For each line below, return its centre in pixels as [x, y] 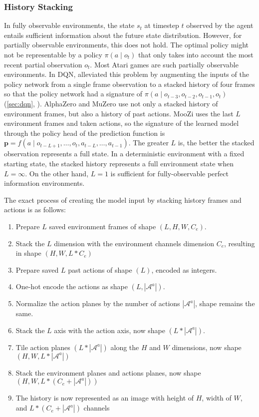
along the [125, 347]
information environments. [44, 183]
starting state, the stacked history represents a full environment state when [119, 163]
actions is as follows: [35, 209]
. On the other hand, [57, 173]
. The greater [148, 143]
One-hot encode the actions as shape [72, 286]
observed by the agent [220, 25]
